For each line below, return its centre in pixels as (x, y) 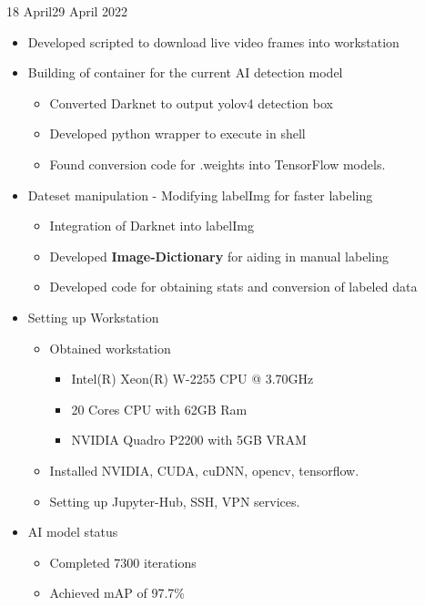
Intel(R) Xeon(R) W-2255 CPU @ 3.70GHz (192, 379)
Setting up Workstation (93, 317)
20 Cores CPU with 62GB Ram (159, 409)
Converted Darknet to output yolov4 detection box (191, 103)
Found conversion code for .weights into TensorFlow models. (218, 164)
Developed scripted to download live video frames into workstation (213, 41)
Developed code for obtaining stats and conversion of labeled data (233, 287)
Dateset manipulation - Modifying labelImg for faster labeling (200, 195)
